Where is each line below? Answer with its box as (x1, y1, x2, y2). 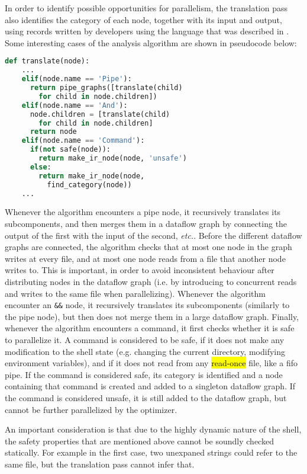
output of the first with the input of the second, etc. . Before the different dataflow (5, 229, 302, 241)
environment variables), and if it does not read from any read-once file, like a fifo (5, 357, 298, 369)
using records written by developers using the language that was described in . (5, 25, 289, 37)
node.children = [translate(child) (30, 110, 170, 118)
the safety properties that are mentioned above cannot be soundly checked (5, 434, 274, 447)
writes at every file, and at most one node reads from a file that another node (5, 252, 286, 264)
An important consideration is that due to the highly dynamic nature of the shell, (5, 423, 302, 435)
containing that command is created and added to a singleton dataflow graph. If (5, 380, 296, 392)
